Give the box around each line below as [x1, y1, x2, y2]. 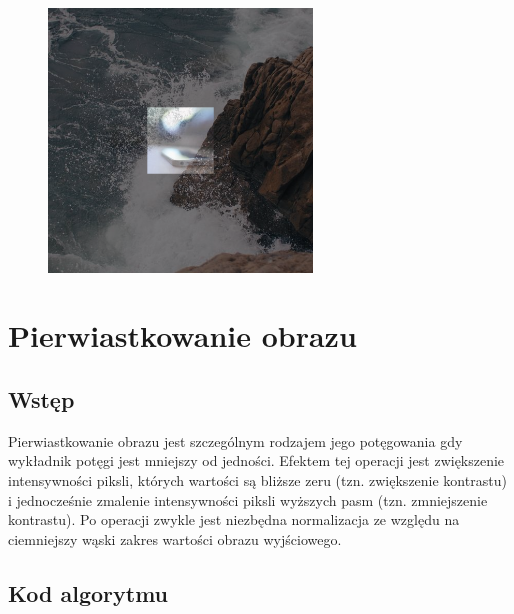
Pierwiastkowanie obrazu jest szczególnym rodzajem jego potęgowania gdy [8, 430, 463, 451]
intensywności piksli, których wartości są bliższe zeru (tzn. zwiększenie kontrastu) [8, 469, 507, 490]
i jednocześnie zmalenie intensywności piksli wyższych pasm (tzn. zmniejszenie [8, 489, 488, 510]
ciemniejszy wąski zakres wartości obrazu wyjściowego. [8, 528, 342, 549]
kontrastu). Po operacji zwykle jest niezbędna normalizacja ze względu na [8, 509, 460, 530]
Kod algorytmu [8, 577, 168, 608]
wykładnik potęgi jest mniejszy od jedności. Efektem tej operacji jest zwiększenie [8, 450, 505, 471]
